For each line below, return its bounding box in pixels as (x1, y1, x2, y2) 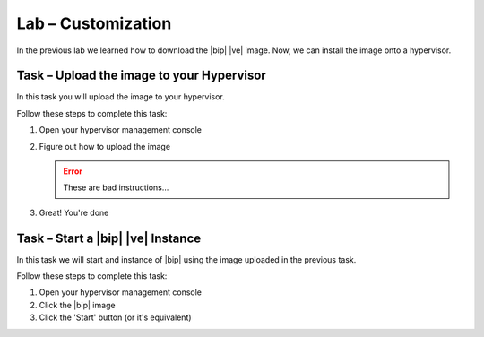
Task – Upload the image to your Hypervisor (16, 68, 266, 83)
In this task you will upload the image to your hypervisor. (16, 91, 226, 102)
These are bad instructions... (63, 182, 169, 193)
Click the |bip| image (39, 299, 116, 310)
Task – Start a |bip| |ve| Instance (16, 230, 202, 246)
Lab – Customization (16, 13, 172, 33)
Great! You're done (39, 207, 109, 218)
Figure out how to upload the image (39, 141, 170, 151)
